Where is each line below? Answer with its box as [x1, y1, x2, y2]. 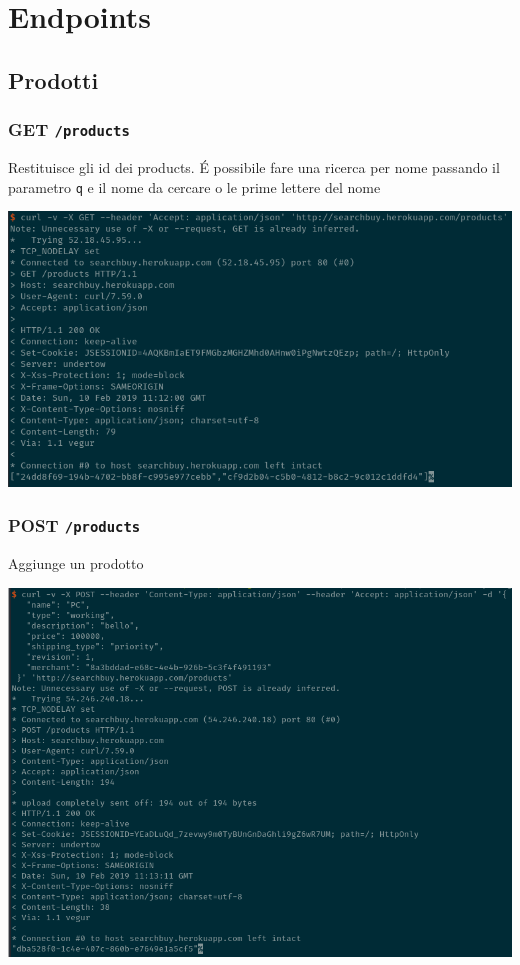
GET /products [8, 117, 130, 142]
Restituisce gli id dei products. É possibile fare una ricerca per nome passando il [8, 156, 500, 177]
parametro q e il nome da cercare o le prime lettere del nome [8, 176, 381, 197]
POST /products [8, 513, 141, 538]
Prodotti [8, 64, 99, 95]
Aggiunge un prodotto [8, 553, 144, 574]
